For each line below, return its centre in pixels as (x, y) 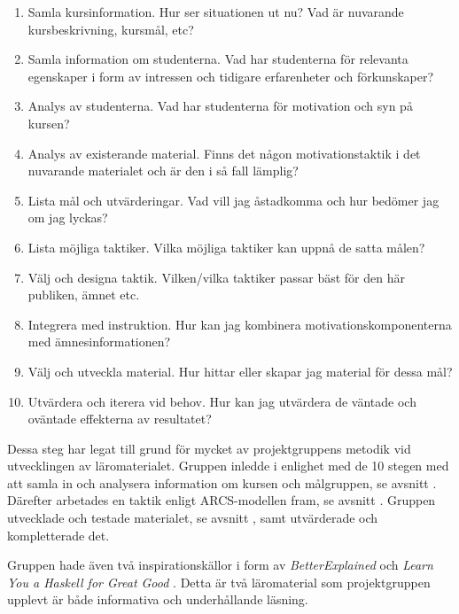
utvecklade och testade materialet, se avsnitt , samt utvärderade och (193, 518)
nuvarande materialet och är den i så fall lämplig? (163, 171)
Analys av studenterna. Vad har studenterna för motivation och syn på (220, 106)
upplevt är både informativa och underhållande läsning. (158, 599)
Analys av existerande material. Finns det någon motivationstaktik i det (224, 153)
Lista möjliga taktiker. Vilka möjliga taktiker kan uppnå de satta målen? (226, 247)
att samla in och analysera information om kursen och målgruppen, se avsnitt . (222, 482)
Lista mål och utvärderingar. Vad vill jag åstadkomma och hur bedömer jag (233, 200)
